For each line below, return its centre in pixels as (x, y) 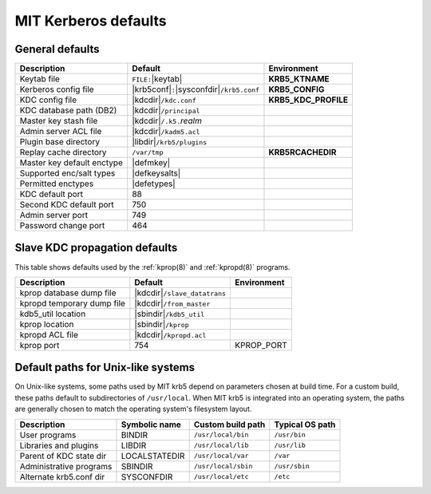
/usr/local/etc (221, 477)
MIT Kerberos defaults (91, 21)
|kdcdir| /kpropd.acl (170, 334)
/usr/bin (290, 435)
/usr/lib (290, 446)
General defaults (57, 49)
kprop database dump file (68, 293)
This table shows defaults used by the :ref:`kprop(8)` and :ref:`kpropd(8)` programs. (152, 267)
